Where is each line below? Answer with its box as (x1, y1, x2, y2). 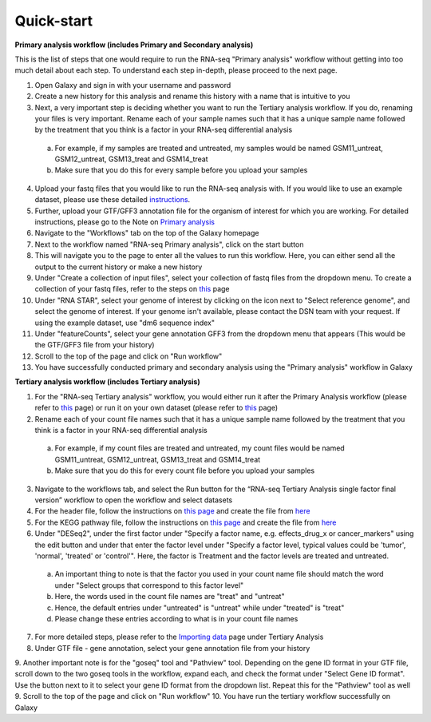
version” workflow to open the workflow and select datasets (34, 495, 233, 505)
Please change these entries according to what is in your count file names (54, 613, 299, 623)
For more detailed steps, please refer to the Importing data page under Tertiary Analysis (34, 632, 324, 642)
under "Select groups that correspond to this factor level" (54, 580, 244, 590)
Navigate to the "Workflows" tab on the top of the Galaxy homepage (34, 228, 259, 238)
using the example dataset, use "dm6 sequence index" (34, 318, 215, 327)
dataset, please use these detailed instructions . (34, 195, 191, 204)
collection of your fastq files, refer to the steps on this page (34, 284, 231, 294)
